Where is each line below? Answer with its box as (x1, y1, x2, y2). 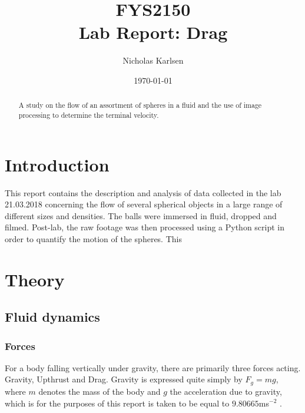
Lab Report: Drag (78, 20, 228, 44)
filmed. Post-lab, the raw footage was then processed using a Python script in (5, 221, 285, 233)
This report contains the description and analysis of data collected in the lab (5, 186, 281, 199)
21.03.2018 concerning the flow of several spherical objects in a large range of (5, 198, 283, 210)
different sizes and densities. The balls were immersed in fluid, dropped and (5, 209, 277, 222)
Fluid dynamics (5, 308, 100, 326)
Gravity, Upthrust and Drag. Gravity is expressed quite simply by (5, 373, 243, 385)
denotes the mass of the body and (38, 385, 161, 397)
